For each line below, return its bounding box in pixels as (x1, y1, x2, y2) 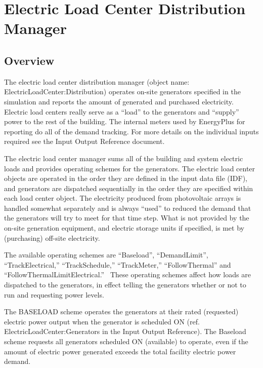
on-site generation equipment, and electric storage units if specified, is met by (4, 223, 244, 233)
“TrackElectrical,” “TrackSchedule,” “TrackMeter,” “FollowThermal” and (4, 259, 231, 270)
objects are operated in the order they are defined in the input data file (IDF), (4, 173, 247, 183)
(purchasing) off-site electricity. (4, 232, 100, 243)
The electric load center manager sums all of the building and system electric (4, 153, 243, 163)
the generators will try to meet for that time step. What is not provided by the (4, 212, 249, 223)
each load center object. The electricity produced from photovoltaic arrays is (4, 193, 241, 203)
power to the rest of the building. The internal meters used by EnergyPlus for (4, 116, 245, 127)
